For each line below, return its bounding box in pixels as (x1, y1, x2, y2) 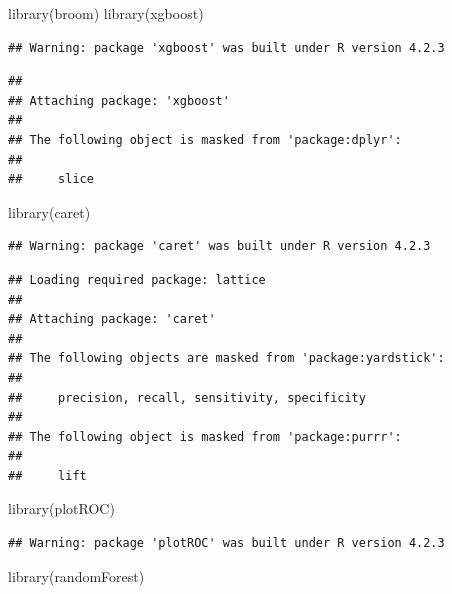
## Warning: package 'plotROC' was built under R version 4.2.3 (8, 536, 445, 551)
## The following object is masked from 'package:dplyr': (8, 132, 402, 147)
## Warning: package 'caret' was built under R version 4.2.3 (8, 239, 431, 254)
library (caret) (8, 201, 91, 222)
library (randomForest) (8, 565, 145, 586)
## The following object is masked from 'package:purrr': (8, 429, 402, 444)
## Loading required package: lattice (8, 272, 266, 287)
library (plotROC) (8, 498, 115, 519)
